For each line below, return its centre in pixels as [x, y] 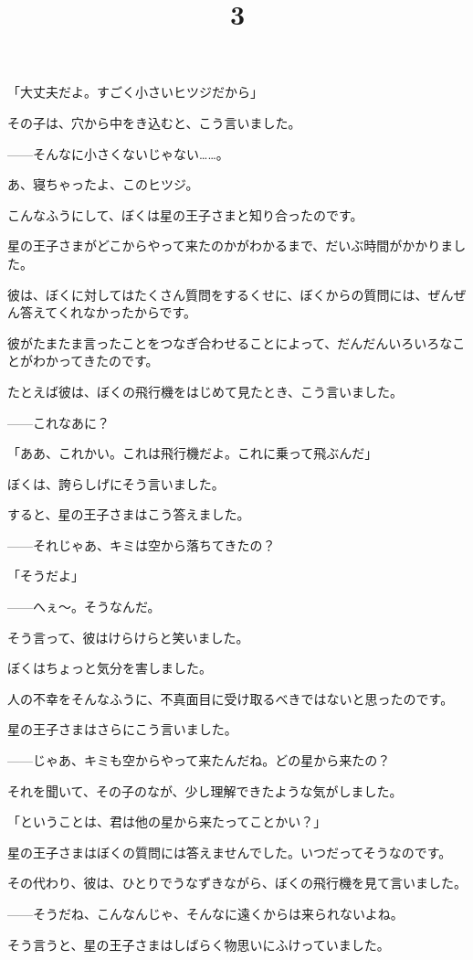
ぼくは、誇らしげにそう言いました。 [116, 483]
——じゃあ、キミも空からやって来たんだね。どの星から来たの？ [199, 760]
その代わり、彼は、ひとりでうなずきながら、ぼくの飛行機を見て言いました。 [237, 883]
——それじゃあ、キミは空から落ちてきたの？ [142, 544]
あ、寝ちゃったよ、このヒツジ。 [103, 184]
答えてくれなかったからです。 [108, 312]
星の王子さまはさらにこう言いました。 [122, 729]
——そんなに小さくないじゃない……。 [118, 153]
